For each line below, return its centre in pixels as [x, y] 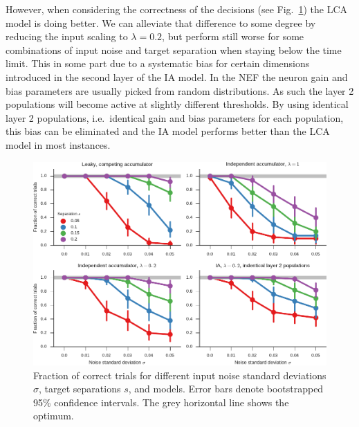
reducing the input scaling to [67, 36]
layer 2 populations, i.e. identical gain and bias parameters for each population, [175, 117]
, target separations [80, 389]
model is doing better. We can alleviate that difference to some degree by [161, 22]
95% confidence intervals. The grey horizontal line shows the [161, 402]
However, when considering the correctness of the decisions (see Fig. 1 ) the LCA [177, 9]
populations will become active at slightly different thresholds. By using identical [177, 104]
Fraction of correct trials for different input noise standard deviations [180, 375]
